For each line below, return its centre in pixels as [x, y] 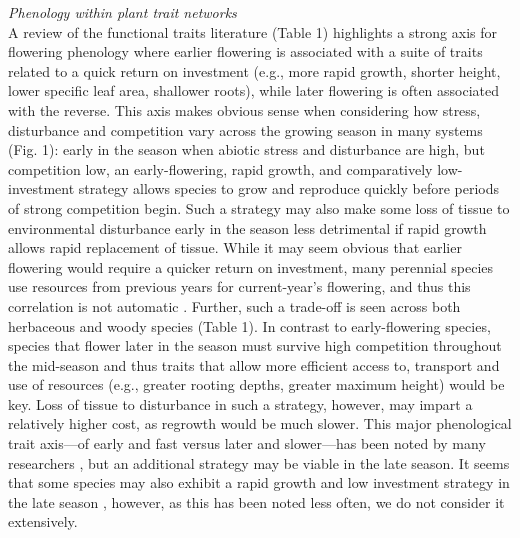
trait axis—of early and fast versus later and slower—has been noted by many [247, 443]
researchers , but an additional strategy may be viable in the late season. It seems [259, 462]
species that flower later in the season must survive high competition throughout [255, 345]
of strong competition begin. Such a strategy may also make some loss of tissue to [259, 207]
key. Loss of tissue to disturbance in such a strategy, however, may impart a [240, 403]
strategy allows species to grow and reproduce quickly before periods [289, 188]
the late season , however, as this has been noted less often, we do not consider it [256, 501]
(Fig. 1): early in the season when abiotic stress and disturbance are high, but [246, 149]
